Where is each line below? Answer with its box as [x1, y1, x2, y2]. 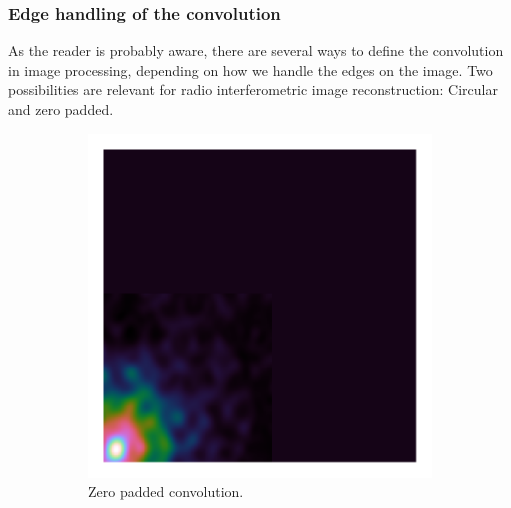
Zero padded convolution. [88, 481, 244, 502]
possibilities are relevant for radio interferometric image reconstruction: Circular [8, 79, 498, 100]
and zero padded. [8, 99, 114, 119]
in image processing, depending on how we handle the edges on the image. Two [8, 59, 493, 80]
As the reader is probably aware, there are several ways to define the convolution [8, 40, 504, 61]
